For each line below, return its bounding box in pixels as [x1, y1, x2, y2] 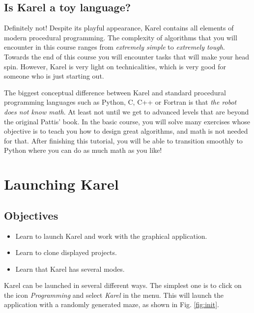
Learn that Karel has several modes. [15, 263, 125, 274]
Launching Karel [4, 174, 119, 194]
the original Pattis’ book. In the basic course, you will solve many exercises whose [4, 116, 250, 126]
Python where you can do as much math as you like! [4, 145, 162, 155]
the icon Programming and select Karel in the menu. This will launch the [4, 289, 224, 300]
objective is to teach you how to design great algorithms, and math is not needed [4, 126, 248, 136]
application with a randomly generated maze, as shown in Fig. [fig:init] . [4, 299, 219, 310]
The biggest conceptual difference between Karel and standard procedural [4, 87, 226, 97]
